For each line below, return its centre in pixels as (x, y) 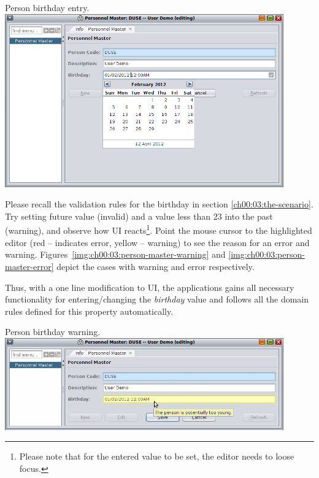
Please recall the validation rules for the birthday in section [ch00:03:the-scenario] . (159, 204)
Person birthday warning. (53, 332)
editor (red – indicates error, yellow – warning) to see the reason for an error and (157, 242)
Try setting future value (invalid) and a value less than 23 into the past (139, 216)
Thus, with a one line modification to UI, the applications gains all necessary (150, 287)
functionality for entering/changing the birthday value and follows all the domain (157, 299)
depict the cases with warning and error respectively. (156, 266)
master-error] (29, 266)
